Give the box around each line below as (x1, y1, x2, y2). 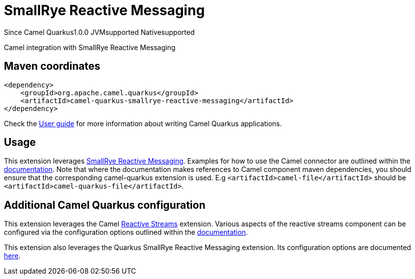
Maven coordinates (4, 60, 101, 73)
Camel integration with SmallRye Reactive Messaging (4, 43, 176, 52)
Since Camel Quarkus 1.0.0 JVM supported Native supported (4, 28, 195, 36)
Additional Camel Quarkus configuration (4, 198, 206, 211)
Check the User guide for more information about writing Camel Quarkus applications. (4, 119, 282, 128)
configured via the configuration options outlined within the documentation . (4, 228, 248, 237)
